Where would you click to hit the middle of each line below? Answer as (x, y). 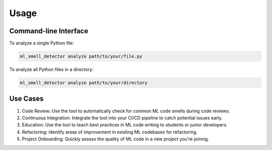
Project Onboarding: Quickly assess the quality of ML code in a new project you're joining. (115, 139)
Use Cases (26, 99)
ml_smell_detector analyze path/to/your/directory (84, 83)
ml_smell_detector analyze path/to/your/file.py (81, 56)
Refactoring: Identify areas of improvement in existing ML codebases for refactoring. (110, 132)
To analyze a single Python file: (42, 43)
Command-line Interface (49, 31)
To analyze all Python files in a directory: (51, 69)
